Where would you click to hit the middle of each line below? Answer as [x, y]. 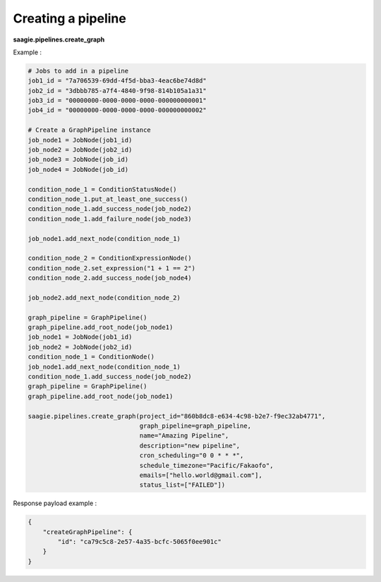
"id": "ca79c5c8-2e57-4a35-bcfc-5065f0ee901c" [139, 542]
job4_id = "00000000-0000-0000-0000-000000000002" [117, 110]
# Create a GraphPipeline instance [89, 130]
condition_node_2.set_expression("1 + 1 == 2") [111, 268]
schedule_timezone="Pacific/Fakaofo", [206, 465]
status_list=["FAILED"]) [182, 485]
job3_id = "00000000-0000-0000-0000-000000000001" [117, 101]
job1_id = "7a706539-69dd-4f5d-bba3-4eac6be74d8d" [117, 81]
